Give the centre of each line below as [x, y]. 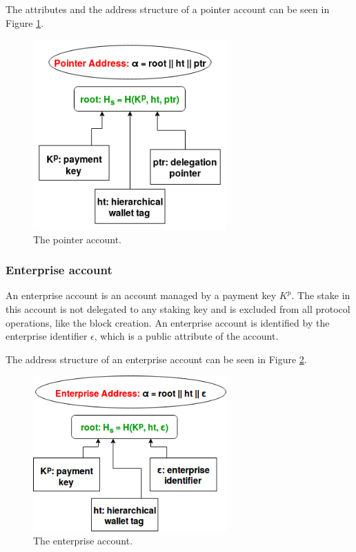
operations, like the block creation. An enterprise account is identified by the [168, 322]
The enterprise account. [83, 541]
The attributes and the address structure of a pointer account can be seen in [168, 9]
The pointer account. [77, 239]
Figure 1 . [25, 22]
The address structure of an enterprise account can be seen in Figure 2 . [156, 359]
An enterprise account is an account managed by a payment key [141, 295]
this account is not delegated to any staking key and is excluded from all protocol [178, 308]
